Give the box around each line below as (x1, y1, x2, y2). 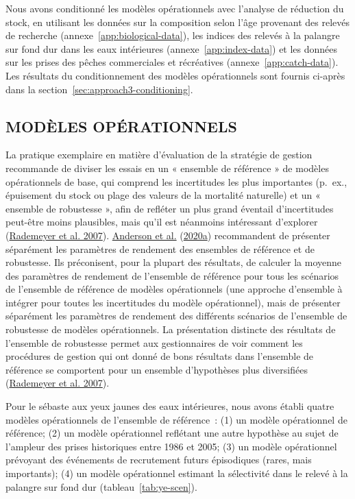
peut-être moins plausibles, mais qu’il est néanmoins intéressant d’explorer (5, 215, 318, 229)
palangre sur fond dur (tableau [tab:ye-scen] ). (5, 479, 197, 494)
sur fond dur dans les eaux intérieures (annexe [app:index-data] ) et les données (5, 41, 338, 56)
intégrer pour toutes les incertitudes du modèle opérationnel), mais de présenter (5, 295, 341, 309)
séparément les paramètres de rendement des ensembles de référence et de (5, 241, 315, 256)
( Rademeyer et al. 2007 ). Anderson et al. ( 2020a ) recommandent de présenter (5, 228, 330, 242)
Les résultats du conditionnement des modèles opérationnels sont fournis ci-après (5, 68, 345, 82)
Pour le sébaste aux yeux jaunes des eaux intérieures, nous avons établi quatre (5, 399, 334, 413)
